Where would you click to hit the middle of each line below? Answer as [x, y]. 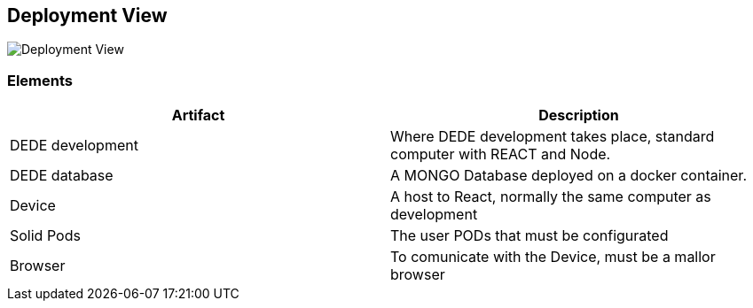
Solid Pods [45, 236]
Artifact [198, 115]
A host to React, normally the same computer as [551, 197]
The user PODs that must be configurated [529, 236]
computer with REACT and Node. [501, 154]
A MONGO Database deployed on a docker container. [569, 176]
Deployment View [87, 15]
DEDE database [62, 176]
